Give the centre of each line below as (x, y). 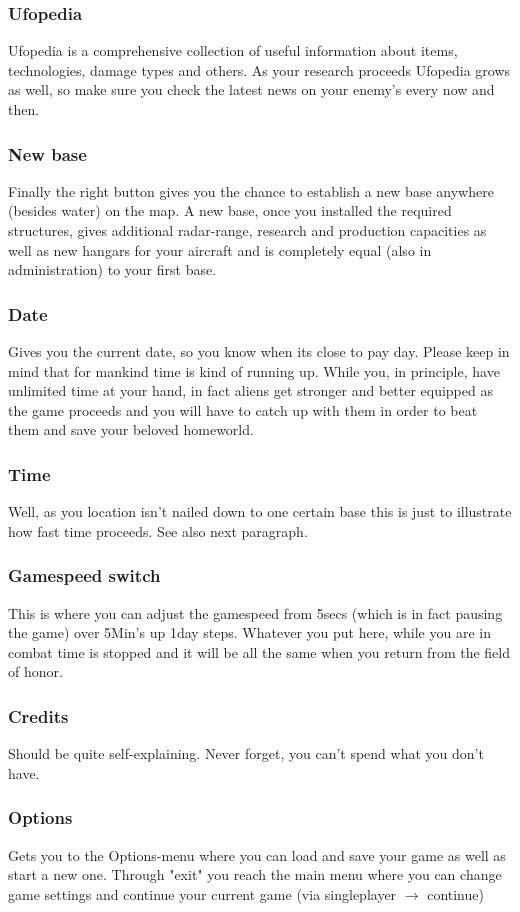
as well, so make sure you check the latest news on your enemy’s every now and (251, 89)
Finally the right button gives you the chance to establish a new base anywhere (251, 190)
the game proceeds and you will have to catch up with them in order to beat (243, 409)
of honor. (35, 671)
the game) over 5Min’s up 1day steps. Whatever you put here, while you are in (249, 632)
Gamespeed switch (84, 575)
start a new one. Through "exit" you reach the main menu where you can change (255, 874)
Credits (38, 715)
